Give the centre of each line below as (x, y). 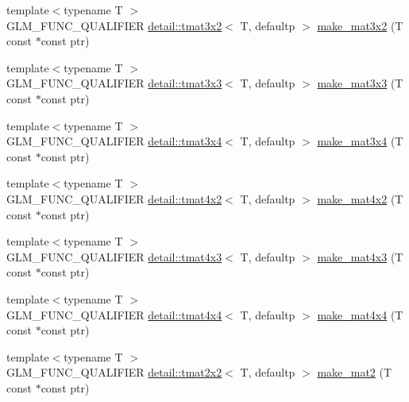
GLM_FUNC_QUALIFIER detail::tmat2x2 (114, 372)
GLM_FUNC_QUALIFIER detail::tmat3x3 (114, 83)
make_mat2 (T (355, 372)
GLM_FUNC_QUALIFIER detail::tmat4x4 (114, 314)
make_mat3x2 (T (360, 25)
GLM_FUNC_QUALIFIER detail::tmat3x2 (114, 25)
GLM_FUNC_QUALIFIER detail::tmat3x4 (114, 141)
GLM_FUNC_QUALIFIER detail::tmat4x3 (114, 256)
